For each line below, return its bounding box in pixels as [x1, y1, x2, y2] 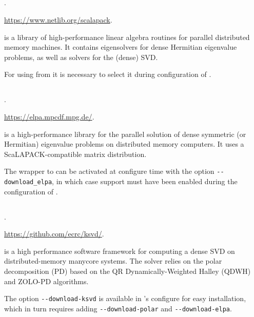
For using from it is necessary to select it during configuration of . [4, 69, 211, 80]
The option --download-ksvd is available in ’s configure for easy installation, [4, 293, 246, 304]
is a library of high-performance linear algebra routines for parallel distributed [4, 31, 250, 42]
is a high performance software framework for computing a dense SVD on [4, 245, 235, 256]
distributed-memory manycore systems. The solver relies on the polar [4, 255, 222, 266]
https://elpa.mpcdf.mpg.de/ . [4, 111, 94, 122]
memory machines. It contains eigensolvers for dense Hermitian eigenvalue [4, 42, 237, 52]
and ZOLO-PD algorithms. [4, 275, 89, 286]
